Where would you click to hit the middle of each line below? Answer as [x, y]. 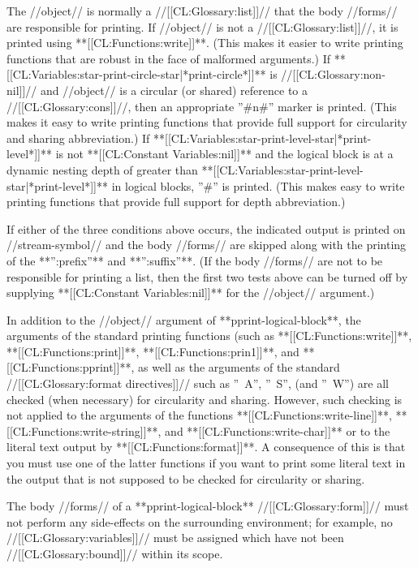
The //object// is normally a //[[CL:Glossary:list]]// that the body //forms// [202, 11]
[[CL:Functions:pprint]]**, [71, 367]
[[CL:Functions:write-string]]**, [84, 430]
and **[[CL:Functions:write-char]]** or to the [278, 430]
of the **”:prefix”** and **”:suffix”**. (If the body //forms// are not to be [195, 260]
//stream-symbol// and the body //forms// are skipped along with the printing [207, 245]
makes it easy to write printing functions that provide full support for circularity [207, 122]
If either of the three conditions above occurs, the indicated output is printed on [206, 228]
